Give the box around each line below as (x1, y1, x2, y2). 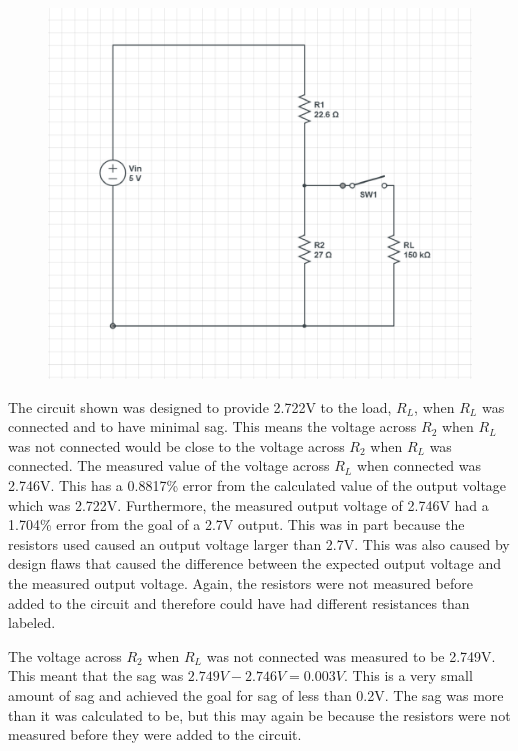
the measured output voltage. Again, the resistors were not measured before (8, 572, 473, 593)
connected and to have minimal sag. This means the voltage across (8, 416, 417, 437)
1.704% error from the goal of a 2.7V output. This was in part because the (8, 514, 465, 535)
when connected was (356, 455, 482, 476)
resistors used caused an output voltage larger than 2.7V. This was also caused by (8, 533, 510, 554)
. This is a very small (343, 665, 473, 686)
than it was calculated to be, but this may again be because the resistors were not (8, 704, 511, 725)
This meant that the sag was (8, 665, 184, 686)
